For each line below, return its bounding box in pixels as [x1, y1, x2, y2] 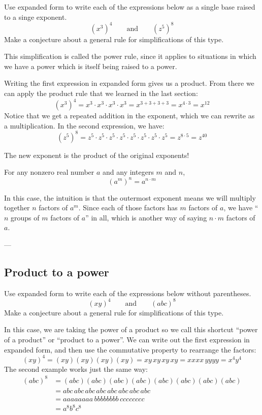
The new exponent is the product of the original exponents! [4, 149, 189, 160]
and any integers [103, 167, 154, 177]
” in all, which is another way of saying [85, 212, 207, 222]
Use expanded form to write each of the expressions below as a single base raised [4, 2, 255, 12]
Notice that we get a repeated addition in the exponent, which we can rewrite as [4, 110, 255, 121]
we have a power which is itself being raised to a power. [4, 60, 177, 71]
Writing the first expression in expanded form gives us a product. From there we [4, 78, 254, 88]
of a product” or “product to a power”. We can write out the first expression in [4, 334, 250, 344]
